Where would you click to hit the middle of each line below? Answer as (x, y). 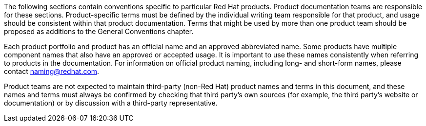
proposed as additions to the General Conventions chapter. (99, 31)
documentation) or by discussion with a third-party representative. (111, 103)
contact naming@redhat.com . (52, 71)
